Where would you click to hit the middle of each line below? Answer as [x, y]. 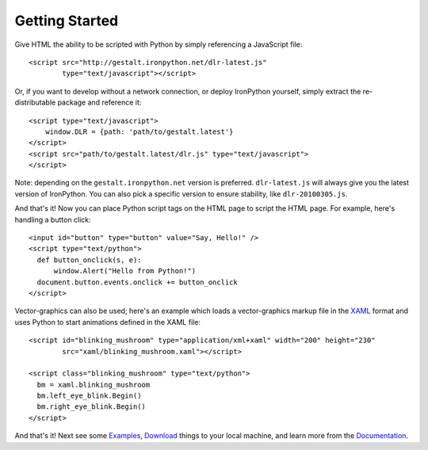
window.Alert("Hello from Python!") [125, 271]
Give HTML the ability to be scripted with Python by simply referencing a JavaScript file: [159, 44]
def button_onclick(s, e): [89, 260]
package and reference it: [99, 102]
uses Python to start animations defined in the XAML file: [108, 322]
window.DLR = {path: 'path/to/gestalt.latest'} [139, 132]
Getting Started [67, 21]
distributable [35, 102]
